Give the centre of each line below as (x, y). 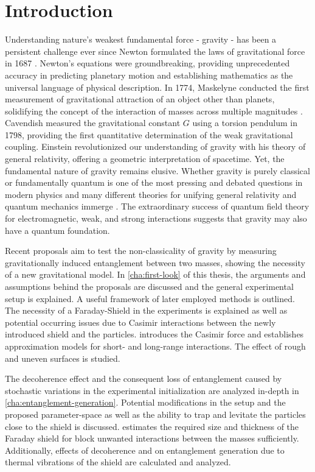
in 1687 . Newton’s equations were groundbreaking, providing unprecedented (147, 63)
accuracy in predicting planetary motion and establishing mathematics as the (149, 75)
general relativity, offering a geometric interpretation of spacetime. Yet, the (145, 159)
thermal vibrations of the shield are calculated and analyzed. (118, 462)
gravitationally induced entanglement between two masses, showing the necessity (155, 262)
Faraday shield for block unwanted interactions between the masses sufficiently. (152, 438)
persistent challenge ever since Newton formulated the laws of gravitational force (155, 51)
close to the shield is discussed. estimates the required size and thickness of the (152, 426)
